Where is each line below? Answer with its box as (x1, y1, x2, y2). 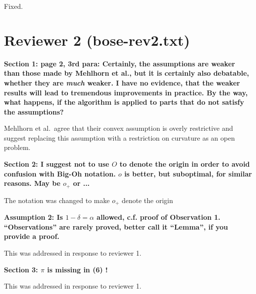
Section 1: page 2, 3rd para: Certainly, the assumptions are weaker (4, 58, 235, 68)
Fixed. (4, 1, 23, 11)
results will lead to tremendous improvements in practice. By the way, (4, 87, 248, 97)
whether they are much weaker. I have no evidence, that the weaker (4, 77, 240, 88)
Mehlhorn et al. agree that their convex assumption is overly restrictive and (4, 123, 233, 133)
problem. (4, 142, 31, 152)
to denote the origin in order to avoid (120, 159, 250, 169)
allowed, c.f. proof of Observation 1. (96, 212, 221, 222)
